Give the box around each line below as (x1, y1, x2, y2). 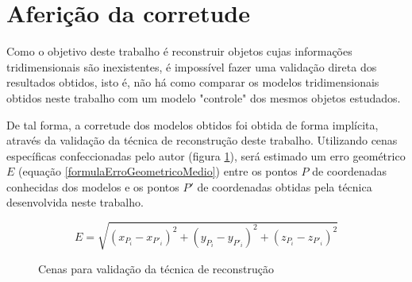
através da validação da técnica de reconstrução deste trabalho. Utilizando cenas (6, 132, 398, 149)
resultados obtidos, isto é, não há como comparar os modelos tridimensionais (6, 74, 379, 91)
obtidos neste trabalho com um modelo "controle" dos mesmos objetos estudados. (6, 89, 401, 106)
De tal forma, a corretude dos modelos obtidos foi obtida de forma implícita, (6, 116, 379, 133)
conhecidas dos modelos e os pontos (6, 178, 179, 195)
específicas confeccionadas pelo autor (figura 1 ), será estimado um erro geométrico (6, 147, 406, 164)
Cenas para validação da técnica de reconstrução (38, 260, 274, 276)
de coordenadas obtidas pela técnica (197, 178, 372, 195)
